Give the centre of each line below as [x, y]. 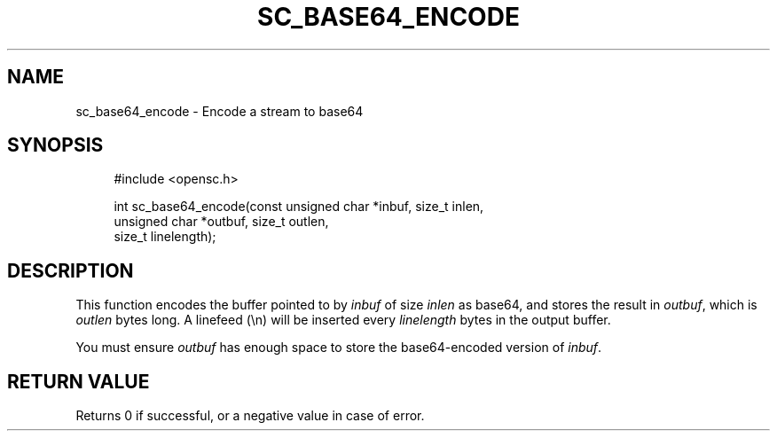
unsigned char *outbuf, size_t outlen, [221, 222]
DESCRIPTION [71, 270]
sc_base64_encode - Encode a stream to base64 [220, 111]
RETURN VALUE [78, 381]
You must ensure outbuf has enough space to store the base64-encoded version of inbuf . [339, 348]
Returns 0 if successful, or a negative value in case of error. [250, 416]
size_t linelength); [165, 237]
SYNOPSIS [55, 145]
